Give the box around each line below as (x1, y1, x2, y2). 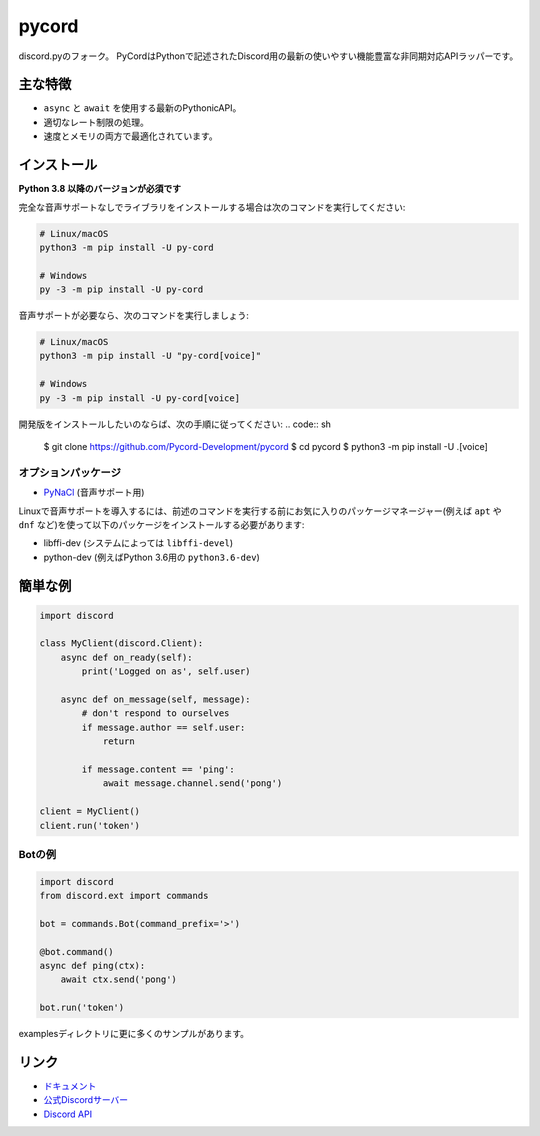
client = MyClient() (39, 806, 140, 817)
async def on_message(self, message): (60, 694, 251, 705)
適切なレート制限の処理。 (43, 116, 149, 128)
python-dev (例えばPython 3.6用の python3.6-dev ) (43, 551, 260, 563)
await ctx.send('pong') (60, 974, 177, 985)
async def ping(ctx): (39, 960, 146, 972)
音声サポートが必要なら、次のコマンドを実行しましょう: (18, 310, 250, 322)
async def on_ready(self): (60, 651, 194, 663)
